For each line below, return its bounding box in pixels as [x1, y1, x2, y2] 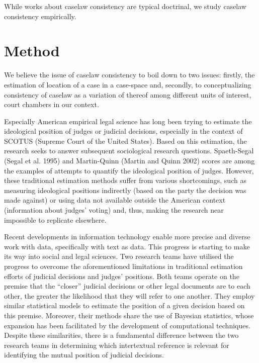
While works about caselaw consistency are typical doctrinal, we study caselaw [4, 1, 246, 11]
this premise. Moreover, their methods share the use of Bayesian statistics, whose [4, 310, 254, 320]
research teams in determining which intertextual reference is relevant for [4, 339, 229, 350]
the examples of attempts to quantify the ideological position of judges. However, [4, 165, 254, 175]
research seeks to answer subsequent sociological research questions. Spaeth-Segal [4, 145, 254, 156]
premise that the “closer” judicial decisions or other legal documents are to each [4, 281, 250, 291]
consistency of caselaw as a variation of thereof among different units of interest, [4, 89, 251, 100]
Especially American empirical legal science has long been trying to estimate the [4, 116, 252, 126]
